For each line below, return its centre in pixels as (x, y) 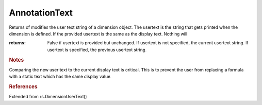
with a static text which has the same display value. (60, 77)
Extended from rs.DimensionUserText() (48, 97)
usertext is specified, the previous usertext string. (97, 50)
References (23, 87)
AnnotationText (41, 13)
